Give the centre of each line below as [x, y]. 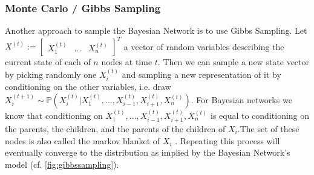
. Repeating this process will [227, 140]
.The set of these [268, 128]
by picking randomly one [51, 74]
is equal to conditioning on [260, 115]
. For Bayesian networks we [241, 99]
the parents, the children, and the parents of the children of [115, 128]
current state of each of [48, 62]
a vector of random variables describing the [204, 46]
